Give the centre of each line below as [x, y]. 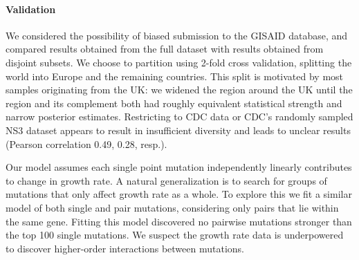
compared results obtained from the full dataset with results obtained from [165, 49]
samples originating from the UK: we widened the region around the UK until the [179, 90]
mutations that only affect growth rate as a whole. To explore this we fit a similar [179, 194]
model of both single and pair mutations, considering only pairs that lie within [172, 207]
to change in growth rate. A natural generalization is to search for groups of [166, 180]
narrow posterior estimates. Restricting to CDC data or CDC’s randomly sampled [179, 117]
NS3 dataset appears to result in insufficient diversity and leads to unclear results [178, 130]
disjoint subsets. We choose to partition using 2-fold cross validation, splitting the [179, 62]
